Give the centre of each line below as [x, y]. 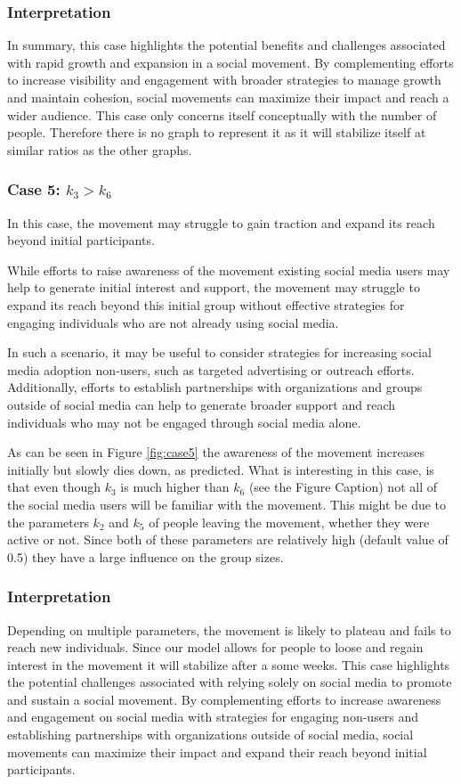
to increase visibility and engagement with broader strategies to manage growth [224, 80]
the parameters [48, 522]
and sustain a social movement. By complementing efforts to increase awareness [224, 699]
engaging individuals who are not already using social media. [173, 322]
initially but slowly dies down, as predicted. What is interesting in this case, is [221, 469]
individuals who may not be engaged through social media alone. [184, 422]
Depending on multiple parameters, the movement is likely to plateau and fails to [229, 629]
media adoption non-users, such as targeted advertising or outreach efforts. [211, 369]
